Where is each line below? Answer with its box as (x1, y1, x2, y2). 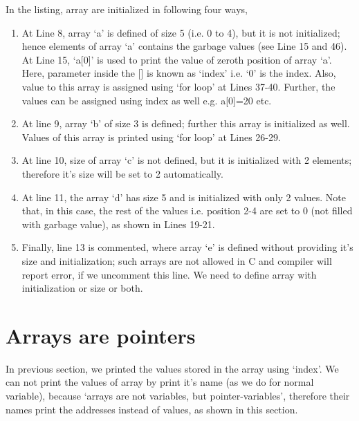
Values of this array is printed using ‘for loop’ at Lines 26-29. (21, 129, 281, 144)
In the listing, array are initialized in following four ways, (6, 2, 248, 16)
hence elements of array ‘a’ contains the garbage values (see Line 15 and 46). (21, 39, 347, 53)
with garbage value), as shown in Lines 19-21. (21, 216, 215, 231)
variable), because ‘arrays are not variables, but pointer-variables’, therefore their (6, 389, 350, 402)
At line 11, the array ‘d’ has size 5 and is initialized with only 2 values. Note (21, 189, 346, 204)
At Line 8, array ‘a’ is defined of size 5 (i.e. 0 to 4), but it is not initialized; (21, 25, 340, 39)
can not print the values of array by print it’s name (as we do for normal (6, 375, 314, 389)
